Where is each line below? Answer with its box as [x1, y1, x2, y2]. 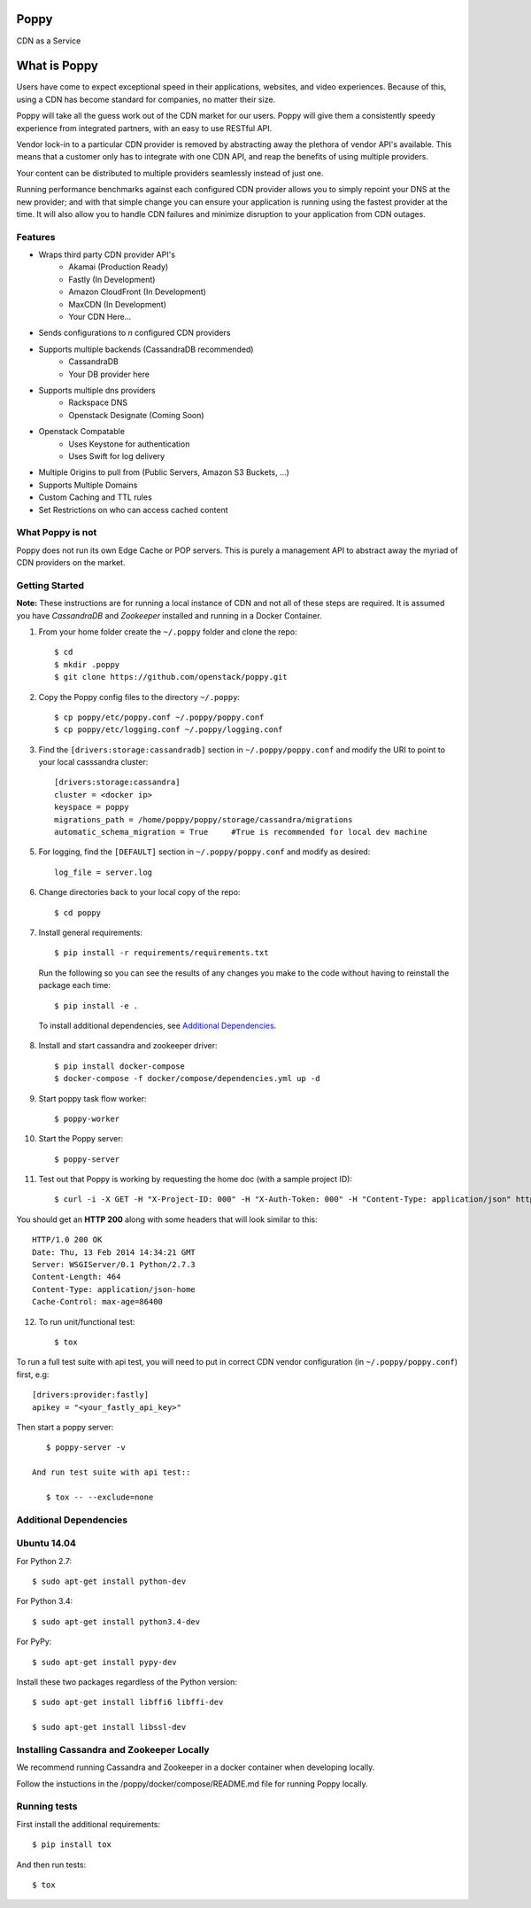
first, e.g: [16, 1369, 50, 1380]
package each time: [38, 980, 111, 991]
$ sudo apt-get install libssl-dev [32, 1722, 187, 1733]
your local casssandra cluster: [38, 757, 149, 767]
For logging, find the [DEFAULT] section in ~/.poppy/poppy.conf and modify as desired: [38, 846, 371, 857]
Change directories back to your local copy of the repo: [38, 887, 241, 898]
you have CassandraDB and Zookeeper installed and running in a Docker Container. [16, 610, 322, 620]
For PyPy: [16, 1636, 52, 1647]
